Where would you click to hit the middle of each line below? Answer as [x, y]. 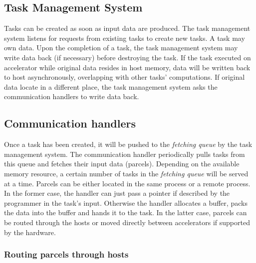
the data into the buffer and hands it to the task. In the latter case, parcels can [126, 212]
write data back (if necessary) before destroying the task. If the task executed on [128, 57]
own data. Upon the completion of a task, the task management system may [121, 48]
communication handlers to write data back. [72, 96]
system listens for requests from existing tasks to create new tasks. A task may [125, 38]
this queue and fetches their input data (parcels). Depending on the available [122, 164]
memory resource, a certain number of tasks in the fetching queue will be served [126, 173]
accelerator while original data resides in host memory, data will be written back [127, 67]
